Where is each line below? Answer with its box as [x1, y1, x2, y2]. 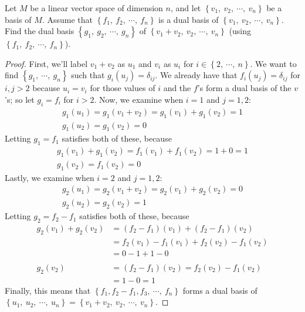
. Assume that [42, 13, 93, 25]
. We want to [250, 57, 297, 69]
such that [71, 69, 105, 81]
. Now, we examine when [94, 93, 184, 105]
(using [229, 25, 251, 37]
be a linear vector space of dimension [30, 2, 163, 14]
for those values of [90, 82, 155, 94]
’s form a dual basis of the [197, 82, 292, 94]
